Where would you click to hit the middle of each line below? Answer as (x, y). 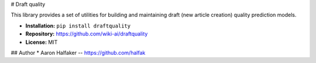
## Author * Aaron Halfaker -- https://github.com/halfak (78, 52)
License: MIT (42, 42)
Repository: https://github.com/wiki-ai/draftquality (87, 34)
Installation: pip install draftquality (78, 26)
